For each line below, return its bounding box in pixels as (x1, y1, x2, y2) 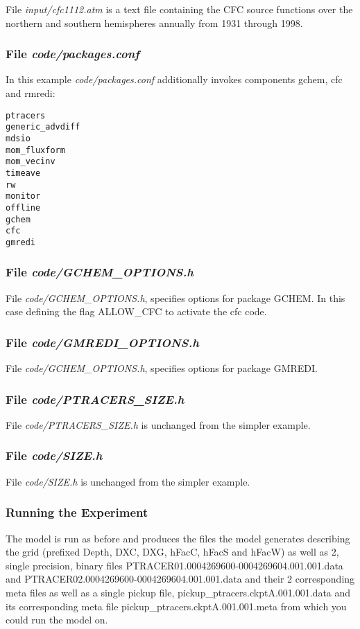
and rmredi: (6, 86, 55, 100)
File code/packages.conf (6, 45, 139, 62)
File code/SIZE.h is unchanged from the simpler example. (6, 474, 250, 488)
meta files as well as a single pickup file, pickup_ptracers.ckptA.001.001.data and (6, 585, 351, 599)
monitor (6, 191, 41, 202)
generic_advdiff (6, 122, 80, 132)
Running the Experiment (6, 504, 148, 521)
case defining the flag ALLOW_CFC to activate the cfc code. (6, 304, 267, 319)
